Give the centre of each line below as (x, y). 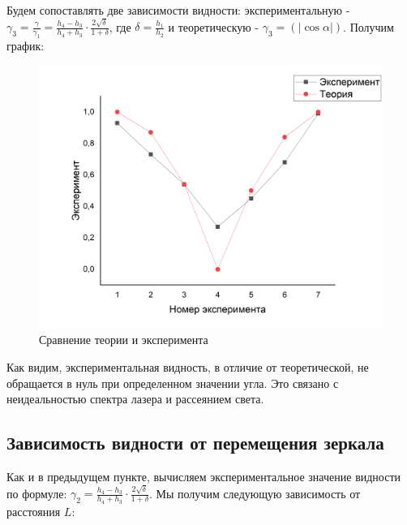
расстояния (34, 511)
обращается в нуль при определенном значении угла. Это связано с (173, 383)
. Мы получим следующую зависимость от (255, 493)
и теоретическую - (214, 26)
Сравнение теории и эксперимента (124, 340)
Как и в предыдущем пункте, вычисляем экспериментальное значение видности (204, 477)
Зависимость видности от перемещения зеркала (195, 443)
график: (26, 46)
